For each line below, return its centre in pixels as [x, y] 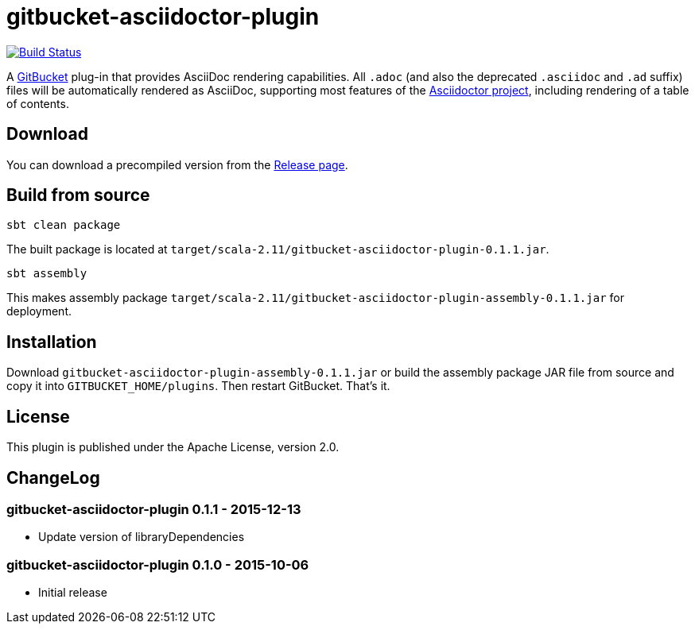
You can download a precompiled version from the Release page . [177, 164]
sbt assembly [47, 274]
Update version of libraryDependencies [142, 537]
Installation [52, 342]
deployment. [39, 311]
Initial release [73, 593]
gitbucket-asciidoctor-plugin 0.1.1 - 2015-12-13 [154, 509]
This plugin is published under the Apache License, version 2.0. [173, 447]
